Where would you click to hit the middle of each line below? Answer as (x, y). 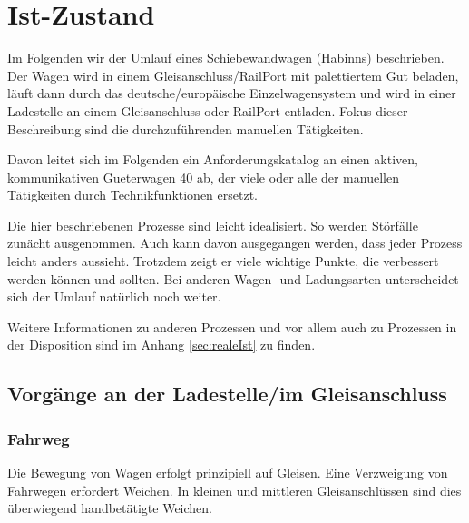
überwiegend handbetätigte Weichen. (110, 508)
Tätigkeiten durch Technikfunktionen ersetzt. (132, 195)
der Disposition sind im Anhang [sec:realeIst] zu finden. (161, 345)
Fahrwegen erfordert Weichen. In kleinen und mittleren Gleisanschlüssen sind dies (234, 490)
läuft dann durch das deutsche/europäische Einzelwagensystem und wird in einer (232, 93)
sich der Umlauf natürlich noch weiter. (114, 296)
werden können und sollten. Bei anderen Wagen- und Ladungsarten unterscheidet (233, 278)
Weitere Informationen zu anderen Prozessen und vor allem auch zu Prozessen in (232, 326)
